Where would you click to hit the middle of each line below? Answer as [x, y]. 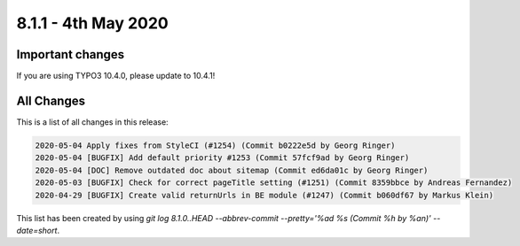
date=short [37, 230]
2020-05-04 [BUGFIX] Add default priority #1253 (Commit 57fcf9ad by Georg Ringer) [222, 158]
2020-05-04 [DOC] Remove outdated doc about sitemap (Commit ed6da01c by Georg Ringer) [232, 170]
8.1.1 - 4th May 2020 [92, 23]
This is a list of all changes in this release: [92, 122]
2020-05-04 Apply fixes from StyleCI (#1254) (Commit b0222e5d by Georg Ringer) [215, 145]
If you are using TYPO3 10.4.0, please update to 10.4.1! [116, 76]
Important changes [71, 54]
